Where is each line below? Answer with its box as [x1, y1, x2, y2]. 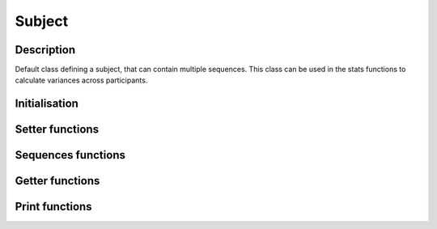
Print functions [15, 200, 92, 214]
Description [15, 43, 76, 57]
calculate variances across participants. [15, 75, 148, 85]
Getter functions [15, 174, 100, 188]
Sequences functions [15, 148, 125, 162]
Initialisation [15, 97, 78, 111]
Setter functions [15, 122, 100, 137]
